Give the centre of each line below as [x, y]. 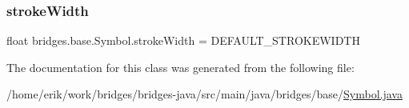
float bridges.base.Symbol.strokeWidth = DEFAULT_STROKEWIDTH [183, 40]
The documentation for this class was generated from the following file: [180, 67]
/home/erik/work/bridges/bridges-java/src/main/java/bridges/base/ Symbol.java [204, 94]
